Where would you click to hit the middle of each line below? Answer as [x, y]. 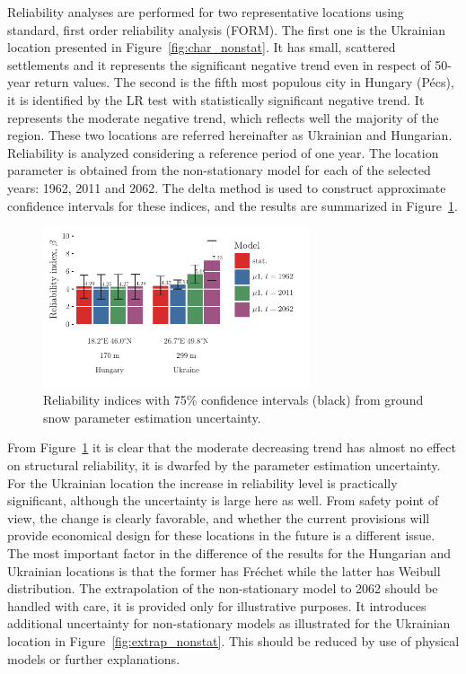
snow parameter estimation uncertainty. [152, 417]
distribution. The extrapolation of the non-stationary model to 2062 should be [223, 588]
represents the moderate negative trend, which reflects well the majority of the [223, 117]
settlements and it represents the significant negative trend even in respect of [219, 64]
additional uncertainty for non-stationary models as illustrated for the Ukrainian [229, 623]
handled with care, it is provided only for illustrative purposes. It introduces [217, 605]
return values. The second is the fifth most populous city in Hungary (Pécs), [244, 82]
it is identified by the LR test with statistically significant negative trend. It [216, 99]
